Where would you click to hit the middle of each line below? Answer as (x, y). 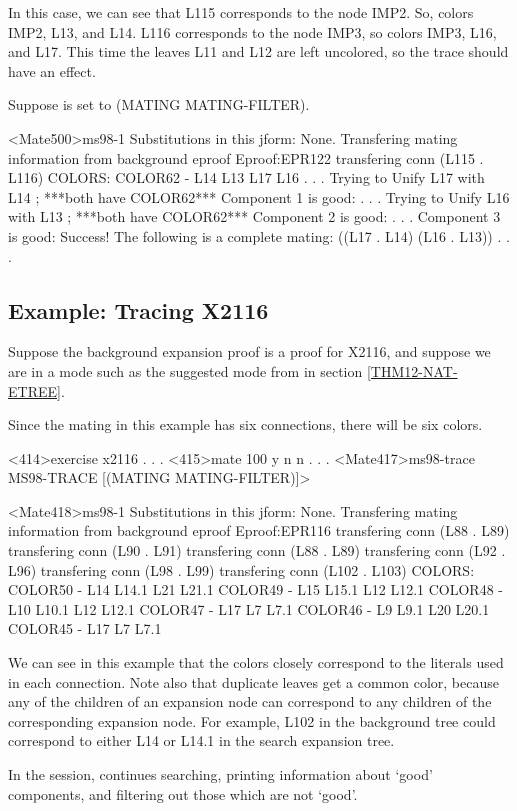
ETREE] (34, 390)
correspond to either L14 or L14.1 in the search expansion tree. (201, 740)
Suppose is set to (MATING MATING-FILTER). (159, 104)
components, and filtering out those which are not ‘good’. (183, 793)
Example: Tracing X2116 (138, 309)
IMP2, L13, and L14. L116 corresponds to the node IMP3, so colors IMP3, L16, (252, 31)
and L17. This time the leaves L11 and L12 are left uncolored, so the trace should (258, 51)
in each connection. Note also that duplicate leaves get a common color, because (253, 681)
